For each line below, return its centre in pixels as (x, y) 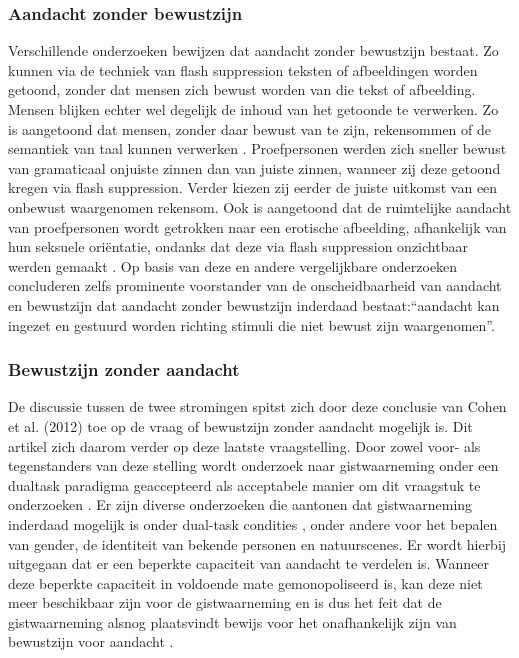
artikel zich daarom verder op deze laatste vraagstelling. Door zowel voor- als (244, 445)
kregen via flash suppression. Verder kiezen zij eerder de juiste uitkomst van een (253, 187)
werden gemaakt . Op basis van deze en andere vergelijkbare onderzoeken (233, 265)
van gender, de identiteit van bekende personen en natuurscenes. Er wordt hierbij (257, 543)
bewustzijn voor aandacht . (91, 641)
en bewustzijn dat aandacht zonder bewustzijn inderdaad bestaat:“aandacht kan (254, 304)
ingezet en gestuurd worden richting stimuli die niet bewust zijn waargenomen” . (251, 324)
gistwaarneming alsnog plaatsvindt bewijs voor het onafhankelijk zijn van (232, 621)
